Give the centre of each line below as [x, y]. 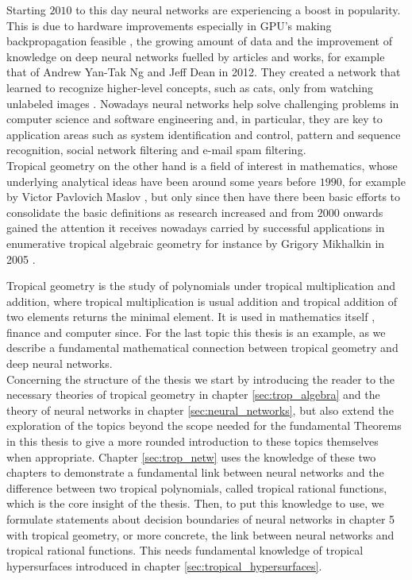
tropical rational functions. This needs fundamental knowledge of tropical [185, 550]
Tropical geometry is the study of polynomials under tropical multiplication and [201, 286]
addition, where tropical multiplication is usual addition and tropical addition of [202, 301]
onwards [363, 212]
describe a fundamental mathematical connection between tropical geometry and [202, 348]
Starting [26, 10]
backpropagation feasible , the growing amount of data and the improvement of [199, 41]
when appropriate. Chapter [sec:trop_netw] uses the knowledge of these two [191, 456]
